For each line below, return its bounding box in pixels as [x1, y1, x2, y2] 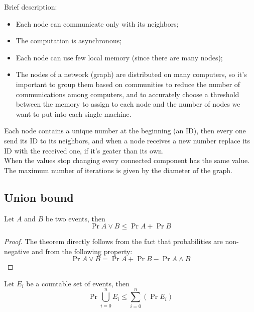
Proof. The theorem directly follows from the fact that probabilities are [4, 236, 223, 247]
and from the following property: [32, 246, 133, 256]
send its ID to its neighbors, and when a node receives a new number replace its [4, 135, 250, 145]
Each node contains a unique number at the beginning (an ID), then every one [4, 125, 246, 136]
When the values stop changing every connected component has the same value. [4, 155, 250, 166]
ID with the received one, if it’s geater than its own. [4, 145, 164, 155]
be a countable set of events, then [26, 278, 130, 288]
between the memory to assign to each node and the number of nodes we [16, 99, 240, 109]
